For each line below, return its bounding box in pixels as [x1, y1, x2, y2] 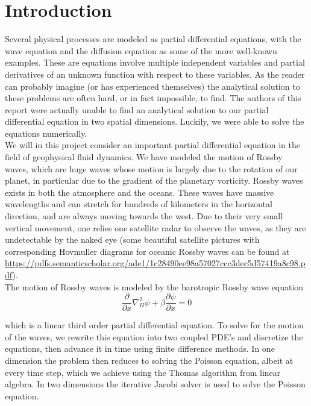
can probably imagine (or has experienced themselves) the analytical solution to [5, 80, 300, 92]
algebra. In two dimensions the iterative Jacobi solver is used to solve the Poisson [5, 378, 306, 390]
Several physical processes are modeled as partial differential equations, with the [5, 33, 301, 45]
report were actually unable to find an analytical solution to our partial [5, 103, 269, 116]
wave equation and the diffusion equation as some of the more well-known [5, 44, 277, 57]
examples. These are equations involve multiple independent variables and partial [5, 56, 305, 69]
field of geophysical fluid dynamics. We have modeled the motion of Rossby [5, 151, 283, 163]
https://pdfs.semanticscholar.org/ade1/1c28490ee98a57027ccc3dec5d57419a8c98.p [5, 257, 306, 269]
